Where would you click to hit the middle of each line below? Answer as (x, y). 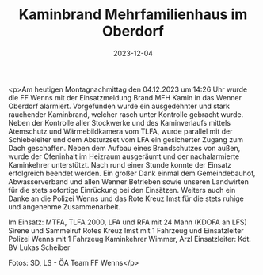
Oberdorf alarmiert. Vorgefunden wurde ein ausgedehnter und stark (119, 106)
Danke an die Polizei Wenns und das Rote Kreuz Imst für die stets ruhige (126, 198)
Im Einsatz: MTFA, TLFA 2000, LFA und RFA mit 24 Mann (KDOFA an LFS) (128, 222)
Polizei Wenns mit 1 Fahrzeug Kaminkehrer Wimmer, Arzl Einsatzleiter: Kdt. (130, 239)
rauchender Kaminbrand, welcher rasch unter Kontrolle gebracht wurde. (126, 114)
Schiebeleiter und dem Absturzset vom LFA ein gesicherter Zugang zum (126, 139)
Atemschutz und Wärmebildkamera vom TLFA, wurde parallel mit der (120, 131)
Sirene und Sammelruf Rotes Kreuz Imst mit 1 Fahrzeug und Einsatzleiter (126, 230)
